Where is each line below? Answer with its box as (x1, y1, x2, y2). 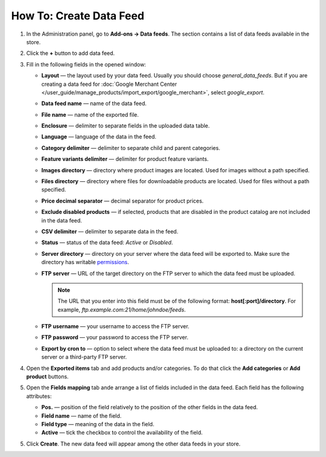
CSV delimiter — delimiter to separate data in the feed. (41, 227, 179, 235)
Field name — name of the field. (41, 412, 122, 420)
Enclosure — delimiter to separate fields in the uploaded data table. (41, 122, 210, 129)
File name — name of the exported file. (41, 111, 139, 118)
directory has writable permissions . (41, 259, 129, 266)
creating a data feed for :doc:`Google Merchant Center (41, 80, 177, 88)
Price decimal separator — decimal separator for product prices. (41, 197, 204, 204)
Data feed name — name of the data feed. (41, 100, 147, 107)
